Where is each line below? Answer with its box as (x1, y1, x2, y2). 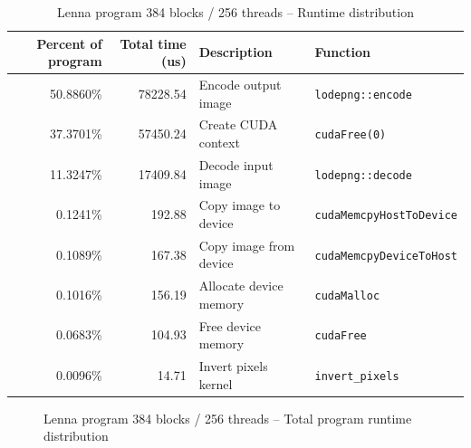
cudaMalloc (314, 289, 380, 302)
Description (198, 43, 273, 62)
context (198, 133, 240, 152)
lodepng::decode (314, 168, 412, 182)
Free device (198, 316, 262, 335)
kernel (198, 374, 233, 393)
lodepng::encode (314, 88, 412, 101)
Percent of (36, 33, 102, 52)
